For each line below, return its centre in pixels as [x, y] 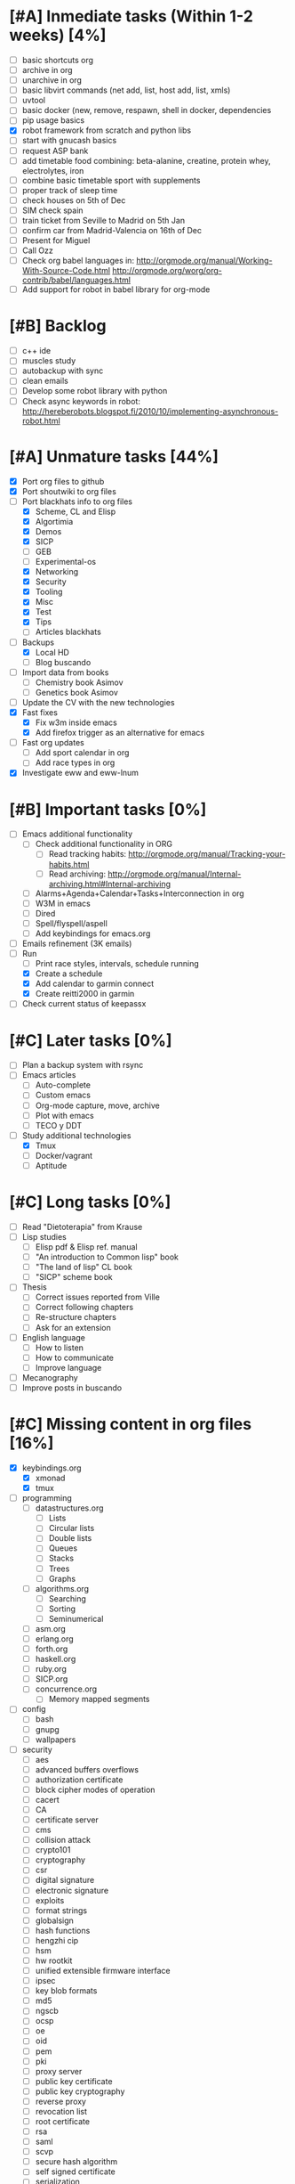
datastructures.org [69, 1508]
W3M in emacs [63, 903]
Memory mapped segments [99, 1699]
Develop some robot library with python [95, 391]
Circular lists [72, 1528]
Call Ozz [37, 250]
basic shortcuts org [58, 60]
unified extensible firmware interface [103, 1971]
